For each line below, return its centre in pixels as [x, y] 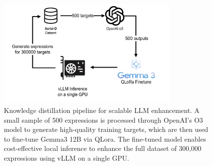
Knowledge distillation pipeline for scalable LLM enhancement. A [102, 110]
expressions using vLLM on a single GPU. [67, 157]
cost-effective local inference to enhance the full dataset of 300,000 [103, 148]
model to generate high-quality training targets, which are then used [106, 129]
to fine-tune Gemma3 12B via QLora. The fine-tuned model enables [105, 138]
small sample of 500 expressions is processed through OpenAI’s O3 [104, 120]
